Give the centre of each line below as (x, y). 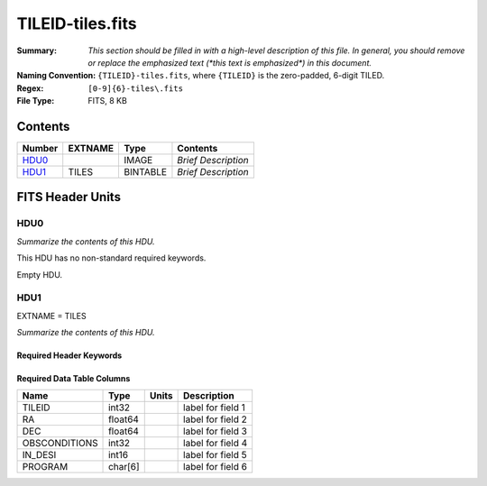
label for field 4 (216, 444)
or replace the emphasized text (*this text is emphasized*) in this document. (230, 62)
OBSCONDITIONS (60, 444)
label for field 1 (214, 408)
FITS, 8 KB (108, 101)
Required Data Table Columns (74, 379)
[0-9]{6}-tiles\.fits (136, 88)
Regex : (30, 88)
